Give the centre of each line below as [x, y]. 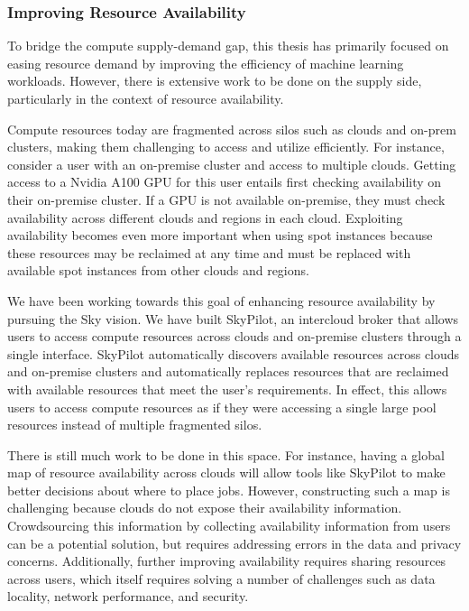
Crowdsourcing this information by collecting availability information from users [229, 526]
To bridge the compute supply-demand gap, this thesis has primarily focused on [228, 46]
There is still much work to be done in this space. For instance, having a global [226, 454]
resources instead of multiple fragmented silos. [135, 425]
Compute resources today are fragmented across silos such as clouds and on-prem [232, 129]
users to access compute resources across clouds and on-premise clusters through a [234, 336]
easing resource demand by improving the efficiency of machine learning [206, 63]
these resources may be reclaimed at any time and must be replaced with [209, 252]
